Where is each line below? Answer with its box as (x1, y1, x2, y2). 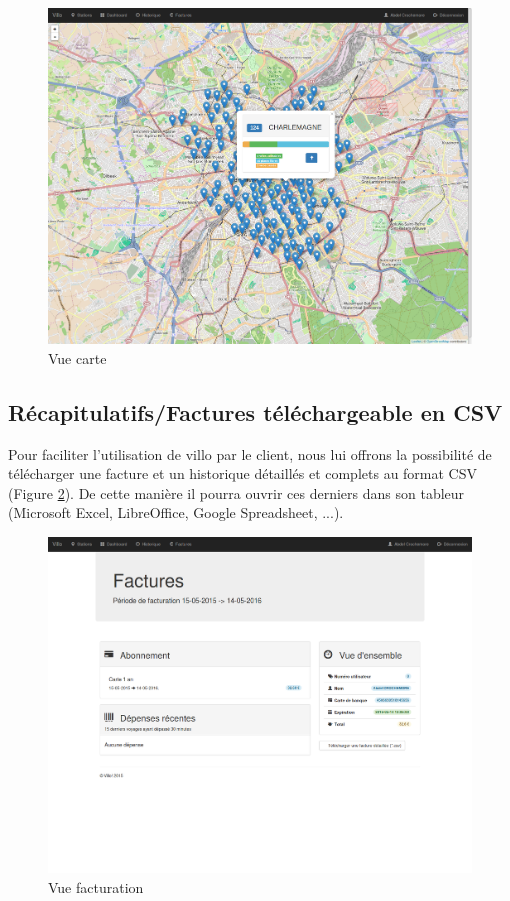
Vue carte (48, 347, 107, 368)
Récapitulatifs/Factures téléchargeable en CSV (8, 396, 503, 427)
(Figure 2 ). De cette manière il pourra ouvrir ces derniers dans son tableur (8, 482, 465, 503)
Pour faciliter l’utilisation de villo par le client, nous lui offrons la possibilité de (8, 443, 492, 464)
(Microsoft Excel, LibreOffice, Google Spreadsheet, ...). (8, 502, 344, 523)
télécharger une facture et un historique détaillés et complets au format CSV (8, 463, 478, 484)
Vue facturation (48, 876, 144, 897)
